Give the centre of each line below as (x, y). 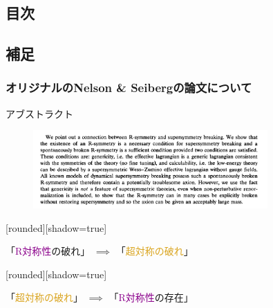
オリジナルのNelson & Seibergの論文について (129, 88)
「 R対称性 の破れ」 (48, 251)
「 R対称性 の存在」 (151, 297)
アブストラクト (39, 113)
